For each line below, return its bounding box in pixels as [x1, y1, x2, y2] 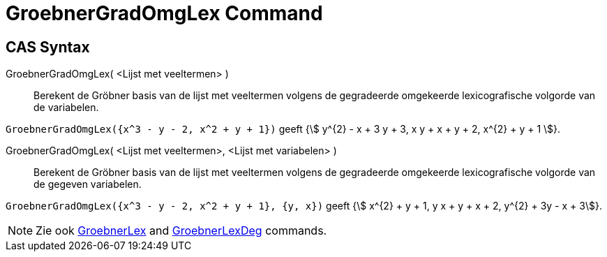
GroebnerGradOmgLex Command [6, 1, 323, 25]
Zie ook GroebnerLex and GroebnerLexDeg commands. [36, 223, 327, 238]
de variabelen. [33, 101, 99, 114]
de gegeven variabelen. [33, 178, 142, 191]
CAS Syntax [6, 38, 90, 56]
